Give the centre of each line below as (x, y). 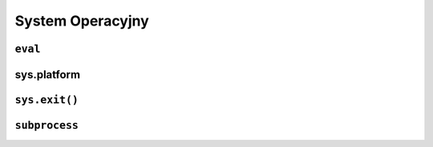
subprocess (47, 125)
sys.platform (47, 75)
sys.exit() (47, 100)
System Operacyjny (82, 21)
